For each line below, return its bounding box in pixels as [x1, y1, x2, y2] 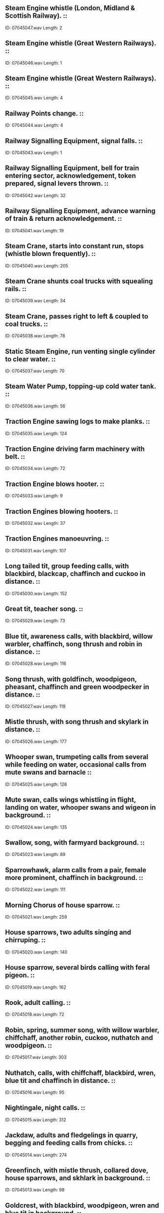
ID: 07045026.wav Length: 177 [5, 738, 67, 744]
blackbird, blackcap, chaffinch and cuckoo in [5, 570, 146, 578]
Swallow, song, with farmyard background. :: [5, 838, 145, 846]
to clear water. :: [5, 355, 56, 363]
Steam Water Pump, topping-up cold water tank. [5, 382, 156, 391]
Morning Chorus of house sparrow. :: [5, 901, 120, 909]
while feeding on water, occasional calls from [5, 761, 147, 769]
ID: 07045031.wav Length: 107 [5, 548, 66, 553]
